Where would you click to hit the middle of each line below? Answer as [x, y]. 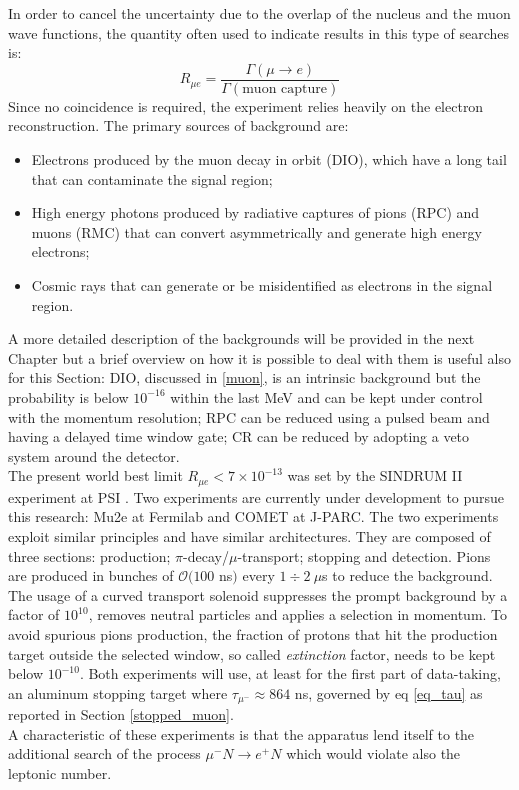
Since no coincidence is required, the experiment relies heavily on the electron [246, 105]
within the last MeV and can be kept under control [326, 396]
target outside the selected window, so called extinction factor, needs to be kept [252, 653]
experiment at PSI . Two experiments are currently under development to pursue [256, 496]
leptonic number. [60, 772]
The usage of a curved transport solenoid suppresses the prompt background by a [258, 594]
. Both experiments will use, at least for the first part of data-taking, [290, 673]
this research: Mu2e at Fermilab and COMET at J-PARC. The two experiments [253, 516]
